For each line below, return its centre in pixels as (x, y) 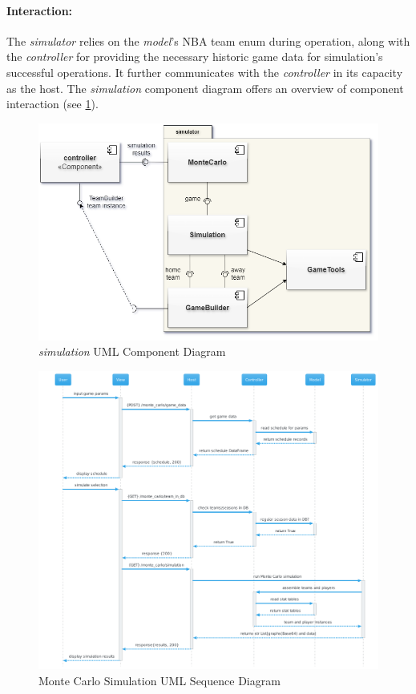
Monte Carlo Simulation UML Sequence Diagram (160, 680)
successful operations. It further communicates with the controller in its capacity (205, 72)
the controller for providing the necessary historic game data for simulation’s (195, 56)
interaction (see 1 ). (53, 104)
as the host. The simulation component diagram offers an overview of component (205, 88)
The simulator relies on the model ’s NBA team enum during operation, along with (208, 40)
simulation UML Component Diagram (132, 351)
